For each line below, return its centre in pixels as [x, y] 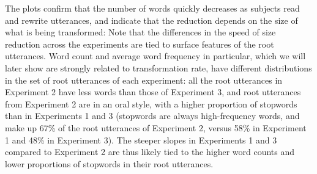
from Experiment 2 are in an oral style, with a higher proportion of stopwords [151, 103]
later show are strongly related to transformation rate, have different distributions [158, 67]
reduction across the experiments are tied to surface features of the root [140, 44]
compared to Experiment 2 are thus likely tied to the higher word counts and [150, 152]
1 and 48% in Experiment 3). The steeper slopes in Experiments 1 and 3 [141, 140]
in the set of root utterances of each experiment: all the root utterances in [144, 80]
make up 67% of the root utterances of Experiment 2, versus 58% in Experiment [156, 127]
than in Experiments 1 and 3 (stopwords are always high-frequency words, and [152, 116]
